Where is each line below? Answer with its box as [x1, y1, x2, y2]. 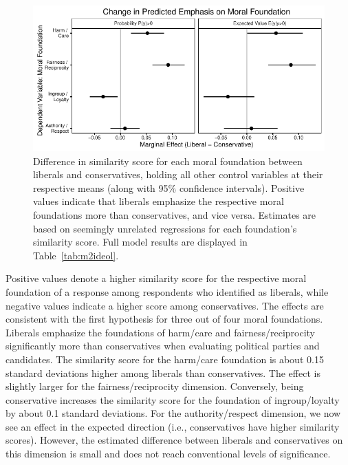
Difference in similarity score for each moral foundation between [33, 153, 303, 168]
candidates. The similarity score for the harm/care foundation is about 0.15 [6, 352, 324, 366]
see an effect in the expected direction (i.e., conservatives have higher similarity [6, 419, 340, 433]
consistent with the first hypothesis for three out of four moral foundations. [6, 312, 323, 326]
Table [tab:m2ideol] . [33, 248, 119, 262]
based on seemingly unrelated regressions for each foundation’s [33, 221, 297, 235]
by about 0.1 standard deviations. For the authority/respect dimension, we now [6, 406, 341, 420]
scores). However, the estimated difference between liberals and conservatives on [6, 433, 343, 447]
